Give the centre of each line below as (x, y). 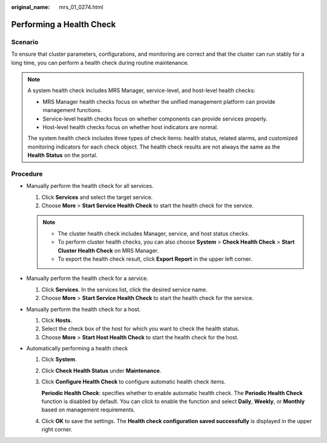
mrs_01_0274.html (81, 7)
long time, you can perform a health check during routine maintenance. (100, 62)
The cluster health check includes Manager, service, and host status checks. (154, 233)
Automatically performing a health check (77, 348)
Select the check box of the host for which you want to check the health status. (140, 329)
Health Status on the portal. (63, 155)
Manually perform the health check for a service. (87, 278)
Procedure (27, 174)
